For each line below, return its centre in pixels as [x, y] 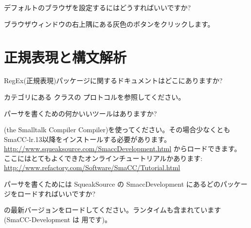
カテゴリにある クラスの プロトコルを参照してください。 [95, 96]
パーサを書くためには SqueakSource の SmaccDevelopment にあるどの [112, 184]
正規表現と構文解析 [65, 57]
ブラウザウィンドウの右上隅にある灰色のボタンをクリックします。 [109, 24]
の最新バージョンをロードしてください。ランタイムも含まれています [113, 210]
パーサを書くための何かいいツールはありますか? [81, 113]
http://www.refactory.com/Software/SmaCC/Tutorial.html [92, 167]
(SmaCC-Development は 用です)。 [58, 219]
